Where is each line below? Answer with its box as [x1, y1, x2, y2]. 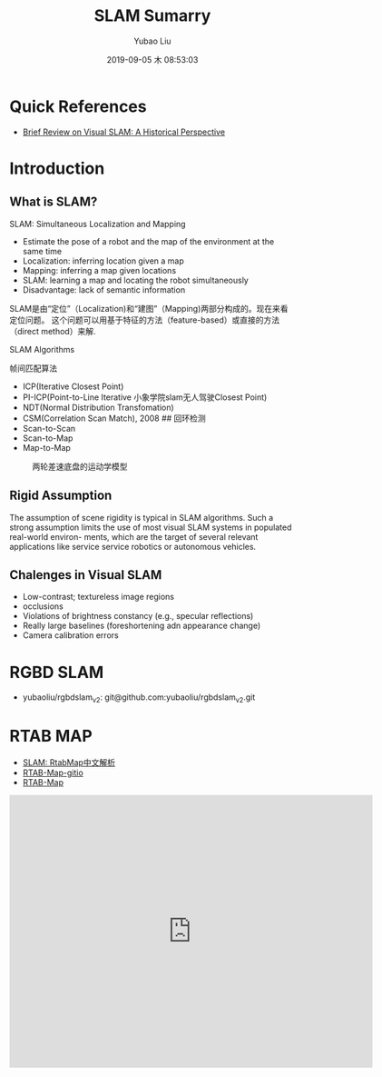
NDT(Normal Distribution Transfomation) [22, 402, 174, 413]
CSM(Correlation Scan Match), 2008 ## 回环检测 [22, 413, 206, 424]
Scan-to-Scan [22, 423, 76, 434]
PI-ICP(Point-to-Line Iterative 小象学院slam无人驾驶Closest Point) [22, 392, 268, 403]
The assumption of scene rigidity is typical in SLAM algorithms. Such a [9, 512, 274, 523]
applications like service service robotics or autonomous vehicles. [9, 541, 257, 552]
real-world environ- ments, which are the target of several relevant [9, 531, 259, 542]
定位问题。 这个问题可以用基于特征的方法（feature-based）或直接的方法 [9, 314, 280, 325]
